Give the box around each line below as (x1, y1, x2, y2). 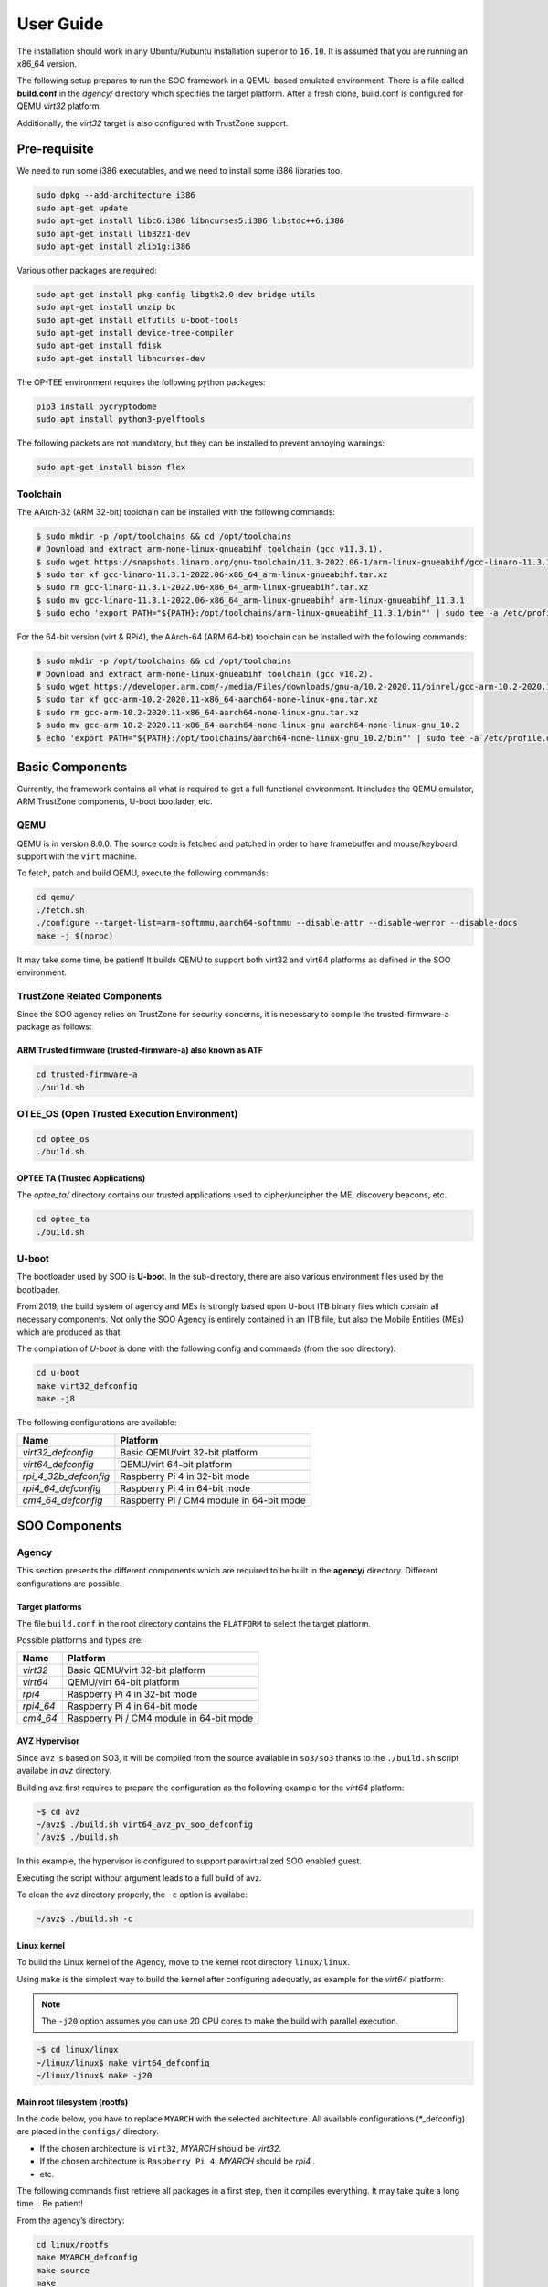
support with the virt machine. (16, 851, 137, 862)
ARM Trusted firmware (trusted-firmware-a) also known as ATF (16, 1045, 264, 1056)
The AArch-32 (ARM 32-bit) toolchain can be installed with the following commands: (16, 506, 335, 517)
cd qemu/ (36, 892, 76, 903)
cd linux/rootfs (36, 2239, 110, 2249)
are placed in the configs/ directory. (16, 2126, 160, 2137)
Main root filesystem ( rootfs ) (16, 2096, 129, 2108)
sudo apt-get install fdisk (36, 340, 162, 351)
